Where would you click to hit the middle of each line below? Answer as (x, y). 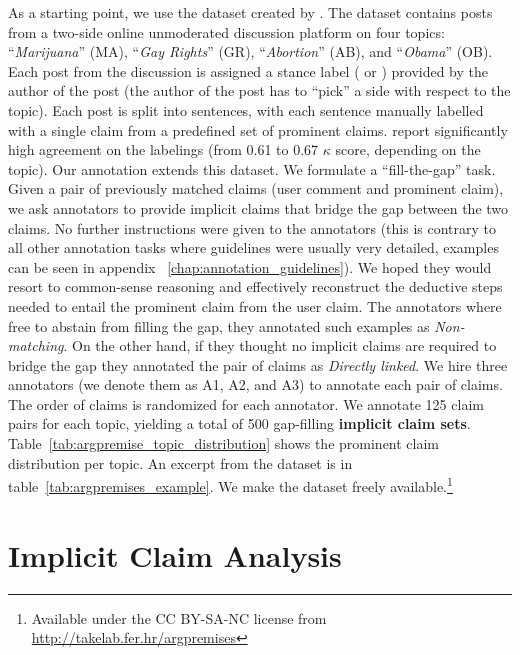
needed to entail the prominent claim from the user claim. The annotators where (255, 305)
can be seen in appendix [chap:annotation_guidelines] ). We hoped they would (250, 266)
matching (36, 345)
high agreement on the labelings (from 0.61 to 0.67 (163, 149)
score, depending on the (408, 149)
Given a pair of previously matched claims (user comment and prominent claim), (256, 188)
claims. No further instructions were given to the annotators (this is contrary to (252, 227)
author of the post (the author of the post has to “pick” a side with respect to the (259, 90)
